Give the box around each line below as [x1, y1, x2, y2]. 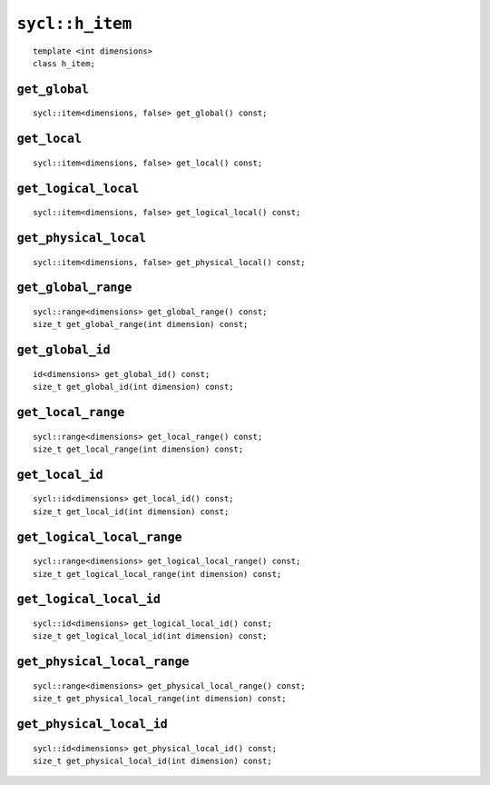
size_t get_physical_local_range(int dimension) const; [33, 693, 287, 704]
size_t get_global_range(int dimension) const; [33, 319, 249, 330]
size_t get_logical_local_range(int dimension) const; [33, 569, 282, 579]
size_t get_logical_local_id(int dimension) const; [33, 631, 268, 641]
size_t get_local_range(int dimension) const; [33, 443, 244, 454]
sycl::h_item [16, 14, 132, 34]
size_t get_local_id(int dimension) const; [33, 506, 230, 517]
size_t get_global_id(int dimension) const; [33, 382, 235, 392]
